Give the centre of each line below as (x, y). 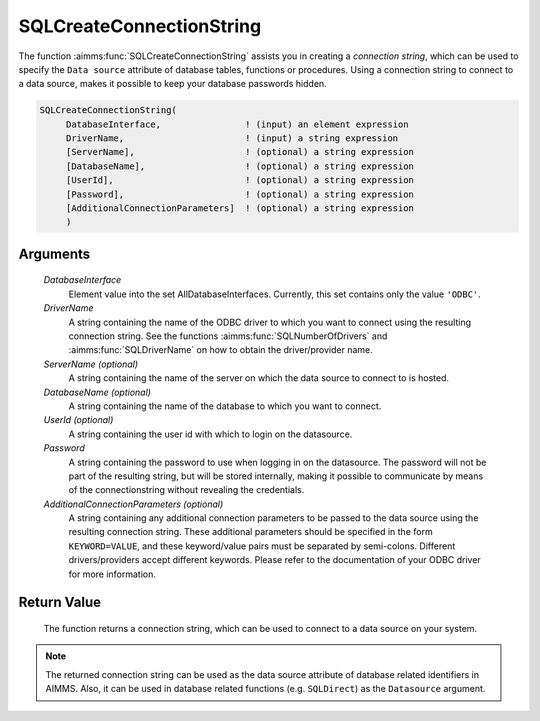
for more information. (112, 574)
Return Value (60, 602)
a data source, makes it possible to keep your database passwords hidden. (172, 84)
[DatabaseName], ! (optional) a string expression (240, 166)
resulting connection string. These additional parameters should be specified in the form (251, 532)
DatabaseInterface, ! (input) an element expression (237, 124)
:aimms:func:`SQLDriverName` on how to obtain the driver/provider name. (221, 350)
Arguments (54, 253)
